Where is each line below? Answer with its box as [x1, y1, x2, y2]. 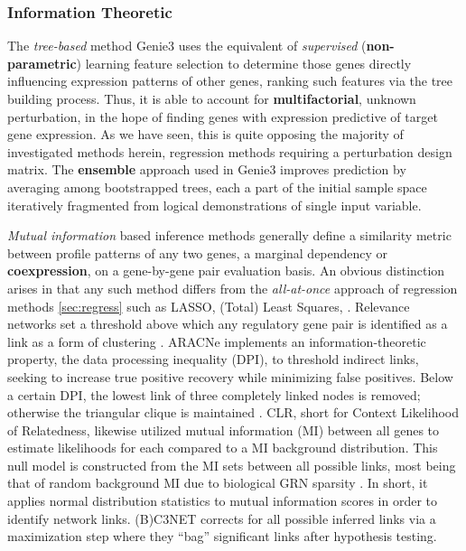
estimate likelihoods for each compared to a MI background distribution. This [7, 438, 438, 457]
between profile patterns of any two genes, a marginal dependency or [7, 243, 388, 262]
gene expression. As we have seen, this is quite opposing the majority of [7, 125, 404, 144]
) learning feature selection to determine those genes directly [76, 53, 412, 72]
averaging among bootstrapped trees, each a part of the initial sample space [7, 177, 427, 196]
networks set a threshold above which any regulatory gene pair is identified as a [7, 314, 448, 333]
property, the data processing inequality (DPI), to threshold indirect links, [7, 350, 419, 369]
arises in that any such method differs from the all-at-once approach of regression [7, 278, 458, 297]
